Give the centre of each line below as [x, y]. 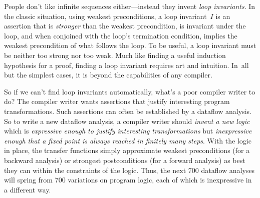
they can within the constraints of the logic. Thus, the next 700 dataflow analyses [129, 170]
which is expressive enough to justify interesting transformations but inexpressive [128, 131]
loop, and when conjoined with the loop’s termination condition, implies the [121, 35]
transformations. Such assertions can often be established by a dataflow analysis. [128, 111]
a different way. [28, 189]
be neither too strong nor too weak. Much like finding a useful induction [115, 55]
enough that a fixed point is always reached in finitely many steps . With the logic [128, 140]
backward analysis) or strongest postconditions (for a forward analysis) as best [125, 160]
